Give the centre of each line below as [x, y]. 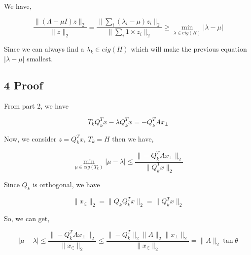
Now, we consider [30, 138]
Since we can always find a [44, 49]
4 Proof [23, 85]
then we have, [133, 138]
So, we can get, [27, 218]
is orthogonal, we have [66, 184]
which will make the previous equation [189, 49]
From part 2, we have [36, 105]
